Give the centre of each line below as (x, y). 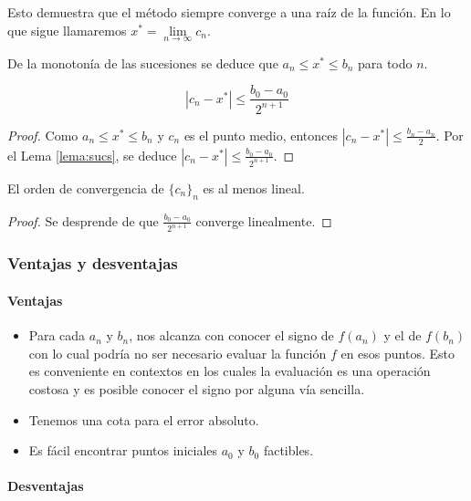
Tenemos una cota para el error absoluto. (144, 419)
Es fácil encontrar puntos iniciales (123, 450)
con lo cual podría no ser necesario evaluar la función (178, 353)
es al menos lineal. (254, 188)
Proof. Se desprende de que (83, 220)
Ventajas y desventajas (93, 263)
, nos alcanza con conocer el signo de (231, 335)
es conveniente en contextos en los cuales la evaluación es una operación (230, 371)
